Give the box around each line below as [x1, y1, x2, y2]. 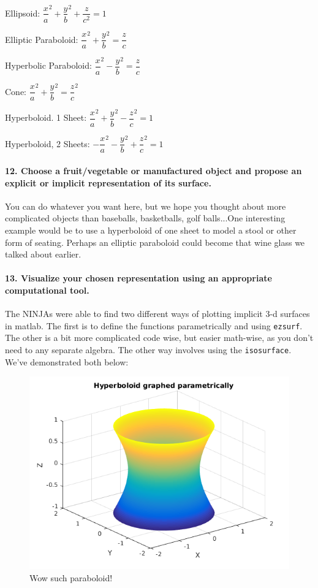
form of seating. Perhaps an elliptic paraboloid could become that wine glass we [5, 235, 305, 248]
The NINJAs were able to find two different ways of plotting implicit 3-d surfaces [5, 307, 310, 320]
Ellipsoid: [5, 6, 40, 19]
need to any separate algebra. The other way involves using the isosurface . [5, 343, 292, 356]
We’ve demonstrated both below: [5, 355, 129, 368]
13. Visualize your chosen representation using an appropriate [5, 272, 272, 284]
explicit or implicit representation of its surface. [5, 176, 211, 189]
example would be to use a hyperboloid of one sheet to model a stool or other [5, 223, 297, 236]
